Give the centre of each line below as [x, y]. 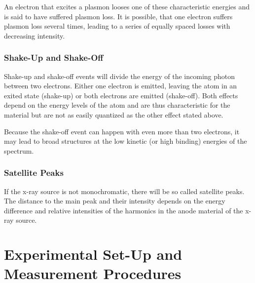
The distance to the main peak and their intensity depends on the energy [115, 201]
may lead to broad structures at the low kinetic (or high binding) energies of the [126, 141]
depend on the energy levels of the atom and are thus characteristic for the [117, 105]
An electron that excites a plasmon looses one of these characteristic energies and [127, 6]
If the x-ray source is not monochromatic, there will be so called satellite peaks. [124, 191]
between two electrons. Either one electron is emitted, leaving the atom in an [121, 86]
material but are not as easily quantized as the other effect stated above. [114, 114]
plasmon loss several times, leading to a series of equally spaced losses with [117, 26]
